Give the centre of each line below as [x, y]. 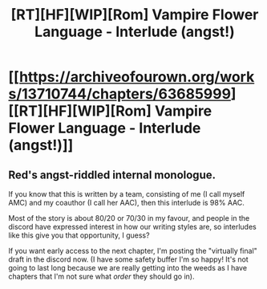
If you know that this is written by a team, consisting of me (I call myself [127, 194]
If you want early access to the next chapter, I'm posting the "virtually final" [133, 251]
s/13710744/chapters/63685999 [119, 94]
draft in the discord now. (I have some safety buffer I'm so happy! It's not [128, 259]
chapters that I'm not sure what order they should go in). [101, 276]
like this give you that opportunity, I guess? [79, 235]
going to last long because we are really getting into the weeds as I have [127, 268]
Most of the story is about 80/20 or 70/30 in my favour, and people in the [129, 218]
